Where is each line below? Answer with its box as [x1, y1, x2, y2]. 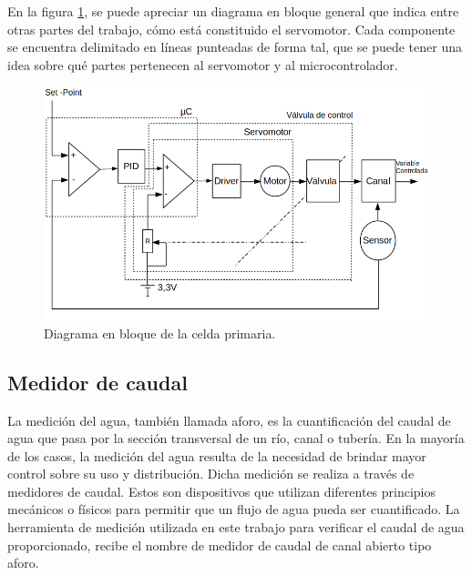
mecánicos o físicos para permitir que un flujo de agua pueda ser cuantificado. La [7, 499, 460, 519]
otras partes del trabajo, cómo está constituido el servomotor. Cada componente [7, 19, 456, 38]
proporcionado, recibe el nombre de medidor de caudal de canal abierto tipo [7, 535, 432, 554]
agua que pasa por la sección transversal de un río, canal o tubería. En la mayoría [7, 429, 465, 448]
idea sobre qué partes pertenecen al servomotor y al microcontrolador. [7, 55, 398, 74]
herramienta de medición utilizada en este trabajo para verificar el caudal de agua [7, 518, 465, 537]
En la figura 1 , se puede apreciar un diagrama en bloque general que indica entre [7, 2, 459, 20]
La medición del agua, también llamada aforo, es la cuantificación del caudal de [7, 410, 451, 429]
